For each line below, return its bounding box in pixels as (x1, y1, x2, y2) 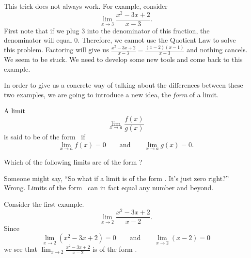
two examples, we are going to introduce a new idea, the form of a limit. (4, 89, 219, 99)
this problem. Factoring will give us (4, 45, 109, 55)
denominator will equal (4, 35, 72, 45)
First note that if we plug (4, 25, 79, 35)
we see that (4, 244, 37, 254)
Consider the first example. (4, 198, 84, 209)
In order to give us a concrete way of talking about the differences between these (4, 80, 243, 90)
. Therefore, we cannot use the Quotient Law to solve (78, 35, 236, 45)
